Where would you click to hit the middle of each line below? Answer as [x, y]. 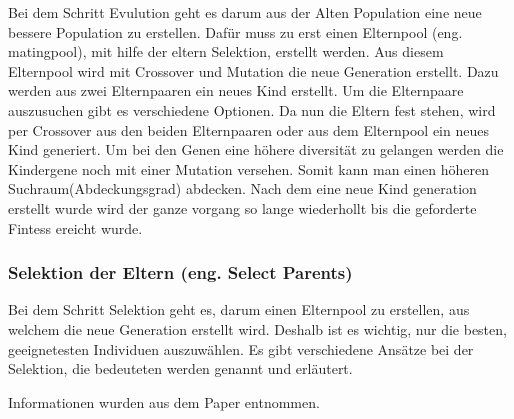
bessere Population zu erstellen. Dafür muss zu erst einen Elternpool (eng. [235, 31]
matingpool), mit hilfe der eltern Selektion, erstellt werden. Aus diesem [226, 51]
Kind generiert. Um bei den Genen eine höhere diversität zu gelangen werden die [256, 149]
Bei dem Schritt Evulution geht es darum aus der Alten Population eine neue [245, 12]
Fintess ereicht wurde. [75, 227]
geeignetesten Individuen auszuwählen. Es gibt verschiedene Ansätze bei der [241, 348]
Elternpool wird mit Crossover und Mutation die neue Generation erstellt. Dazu [253, 70]
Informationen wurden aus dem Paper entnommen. [164, 401]
